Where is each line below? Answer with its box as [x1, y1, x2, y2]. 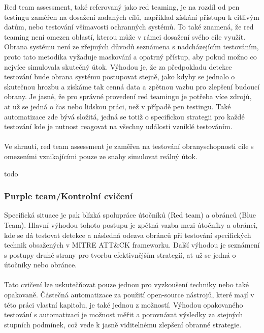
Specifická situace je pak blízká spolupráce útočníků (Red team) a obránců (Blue [4, 209, 256, 220]
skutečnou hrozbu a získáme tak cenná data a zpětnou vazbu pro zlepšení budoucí [4, 81, 260, 92]
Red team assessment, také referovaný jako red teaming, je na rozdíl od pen [4, 2, 240, 12]
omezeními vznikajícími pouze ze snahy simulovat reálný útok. [4, 150, 197, 161]
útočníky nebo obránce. [4, 259, 77, 270]
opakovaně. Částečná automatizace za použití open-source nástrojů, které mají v [4, 289, 254, 300]
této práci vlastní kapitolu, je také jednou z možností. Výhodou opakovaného [4, 299, 243, 310]
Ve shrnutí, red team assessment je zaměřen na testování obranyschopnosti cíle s [4, 141, 254, 152]
